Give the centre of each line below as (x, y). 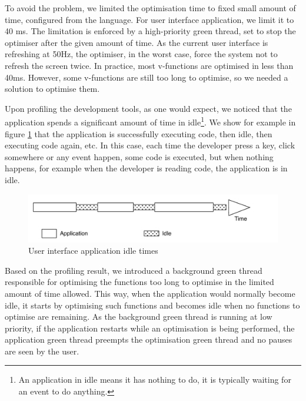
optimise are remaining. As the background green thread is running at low (139, 317)
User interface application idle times (93, 251)
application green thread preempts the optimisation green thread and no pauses (149, 339)
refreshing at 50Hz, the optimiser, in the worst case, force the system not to (141, 54)
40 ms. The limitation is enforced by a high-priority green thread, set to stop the (150, 31)
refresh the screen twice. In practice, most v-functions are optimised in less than (149, 65)
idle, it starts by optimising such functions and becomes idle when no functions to (152, 305)
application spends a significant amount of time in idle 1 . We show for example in (150, 121)
